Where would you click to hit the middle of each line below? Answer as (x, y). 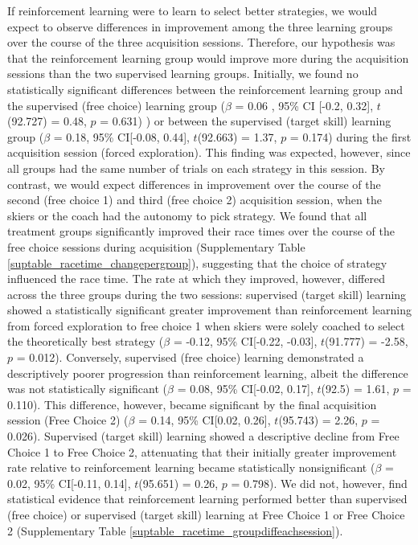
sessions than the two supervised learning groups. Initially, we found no (183, 74)
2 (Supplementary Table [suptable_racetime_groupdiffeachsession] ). (175, 530)
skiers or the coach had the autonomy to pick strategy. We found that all (187, 215)
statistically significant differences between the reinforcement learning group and (205, 89)
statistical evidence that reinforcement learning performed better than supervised (207, 499)
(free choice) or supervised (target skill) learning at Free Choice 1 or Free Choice (206, 514)
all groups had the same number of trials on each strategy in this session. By (196, 168)
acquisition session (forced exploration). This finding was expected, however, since (209, 152)
